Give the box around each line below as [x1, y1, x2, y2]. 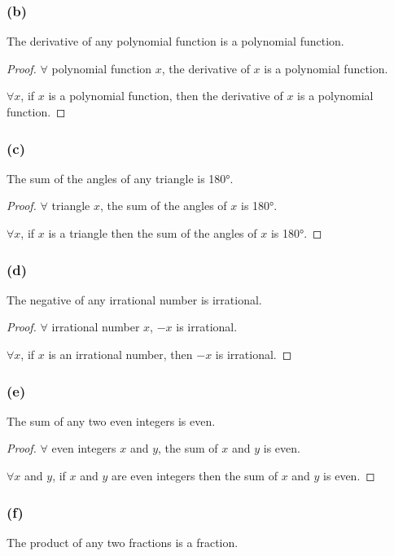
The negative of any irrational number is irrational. [7, 291, 262, 308]
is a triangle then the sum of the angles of [48, 225, 257, 241]
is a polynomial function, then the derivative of [48, 87, 283, 104]
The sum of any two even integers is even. [7, 412, 216, 429]
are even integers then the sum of [111, 467, 278, 484]
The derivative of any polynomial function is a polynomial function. [7, 33, 344, 50]
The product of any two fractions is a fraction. [7, 533, 239, 550]
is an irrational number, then [48, 346, 193, 362]
